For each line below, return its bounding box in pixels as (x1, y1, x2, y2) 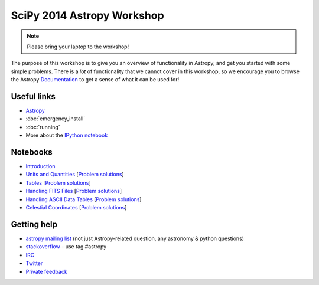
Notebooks (11, 148, 53, 157)
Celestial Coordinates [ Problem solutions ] (25, 204, 127, 211)
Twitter (25, 260, 43, 267)
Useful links (11, 91, 56, 101)
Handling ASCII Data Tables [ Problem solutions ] (25, 195, 142, 203)
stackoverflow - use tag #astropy (25, 243, 107, 250)
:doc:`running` (25, 123, 60, 130)
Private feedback (25, 268, 67, 275)
